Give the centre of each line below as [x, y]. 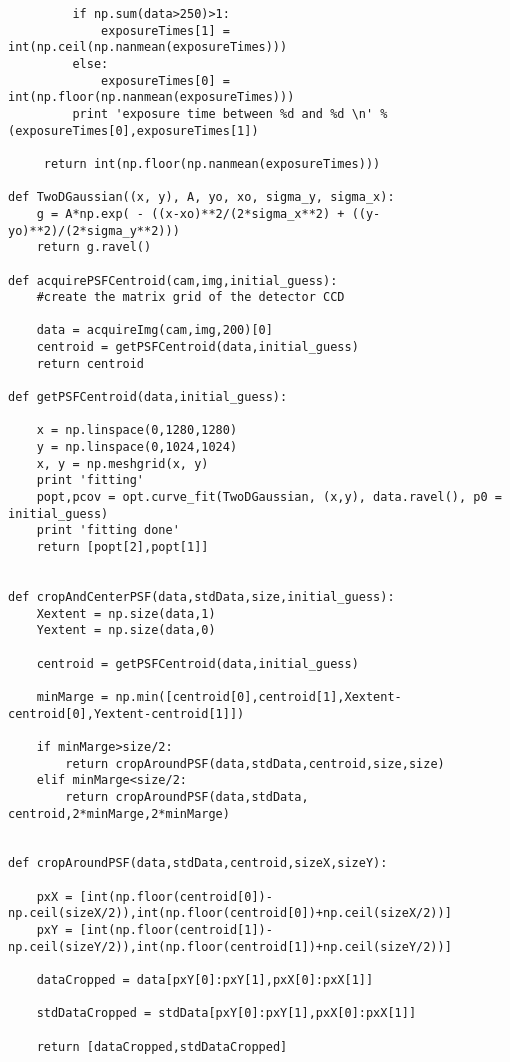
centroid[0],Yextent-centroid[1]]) [126, 713]
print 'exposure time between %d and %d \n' [223, 113]
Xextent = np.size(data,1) [126, 613]
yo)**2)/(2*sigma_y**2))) [94, 230]
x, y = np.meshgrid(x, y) [122, 463]
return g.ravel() [94, 247]
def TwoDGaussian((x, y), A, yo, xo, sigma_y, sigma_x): [201, 197]
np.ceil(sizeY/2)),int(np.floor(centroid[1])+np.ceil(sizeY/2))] [230, 946]
